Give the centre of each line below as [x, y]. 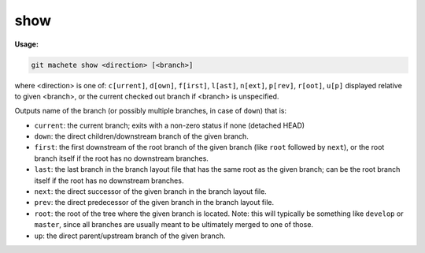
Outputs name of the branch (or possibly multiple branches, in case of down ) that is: [151, 111]
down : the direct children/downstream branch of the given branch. [142, 136]
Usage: [27, 44]
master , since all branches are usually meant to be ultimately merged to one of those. [174, 225]
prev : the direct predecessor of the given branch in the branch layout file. [154, 203]
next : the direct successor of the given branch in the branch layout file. [150, 192]
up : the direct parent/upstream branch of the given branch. [130, 236]
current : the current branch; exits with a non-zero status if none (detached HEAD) [170, 125]
